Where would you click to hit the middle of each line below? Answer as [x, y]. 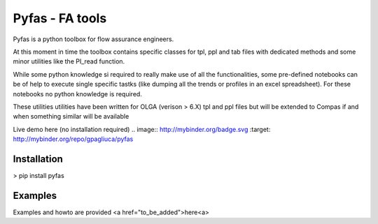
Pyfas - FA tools [60, 18]
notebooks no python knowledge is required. [78, 94]
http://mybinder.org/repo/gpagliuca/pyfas [73, 139]
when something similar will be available [71, 117]
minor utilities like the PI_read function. [69, 61]
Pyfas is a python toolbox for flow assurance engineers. [93, 39]
